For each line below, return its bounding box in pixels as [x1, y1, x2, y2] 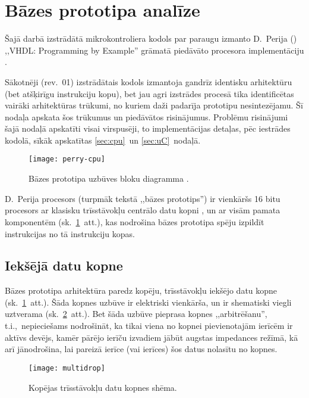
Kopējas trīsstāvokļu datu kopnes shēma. [29, 381, 177, 393]
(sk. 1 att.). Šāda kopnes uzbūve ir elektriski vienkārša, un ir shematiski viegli [5, 296, 292, 308]
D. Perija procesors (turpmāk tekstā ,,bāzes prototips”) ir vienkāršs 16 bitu [5, 192, 280, 204]
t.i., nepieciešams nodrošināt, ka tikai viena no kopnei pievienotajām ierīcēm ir [5, 319, 293, 332]
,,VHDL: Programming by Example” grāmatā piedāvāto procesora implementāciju [5, 43, 304, 56]
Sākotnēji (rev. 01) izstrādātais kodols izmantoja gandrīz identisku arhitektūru [5, 75, 292, 88]
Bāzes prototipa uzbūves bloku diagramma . [29, 172, 189, 185]
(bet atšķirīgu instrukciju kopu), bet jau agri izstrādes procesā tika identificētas [5, 87, 294, 99]
